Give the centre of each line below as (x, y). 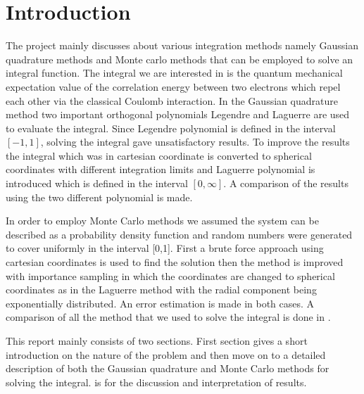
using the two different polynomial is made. (99, 197)
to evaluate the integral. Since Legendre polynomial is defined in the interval (171, 128)
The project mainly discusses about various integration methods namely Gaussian (182, 45)
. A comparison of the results (286, 183)
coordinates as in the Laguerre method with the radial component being (161, 290)
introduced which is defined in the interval (97, 183)
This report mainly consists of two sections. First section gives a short (157, 341)
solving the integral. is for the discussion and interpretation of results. (156, 382)
